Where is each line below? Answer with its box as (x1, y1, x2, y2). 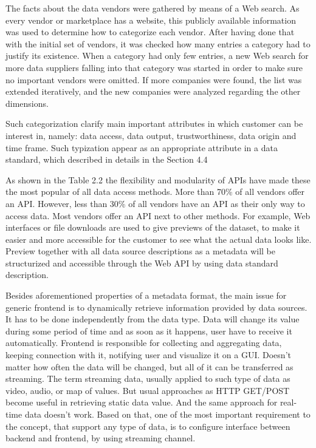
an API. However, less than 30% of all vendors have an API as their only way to (5, 197, 305, 209)
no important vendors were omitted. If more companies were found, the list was (5, 73, 302, 86)
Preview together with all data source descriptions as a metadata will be (5, 245, 275, 257)
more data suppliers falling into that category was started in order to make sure (5, 61, 303, 73)
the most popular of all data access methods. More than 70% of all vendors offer (5, 185, 305, 198)
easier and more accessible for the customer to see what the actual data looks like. (5, 232, 312, 245)
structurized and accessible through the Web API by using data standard (5, 256, 278, 269)
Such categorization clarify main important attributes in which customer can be (5, 117, 303, 130)
